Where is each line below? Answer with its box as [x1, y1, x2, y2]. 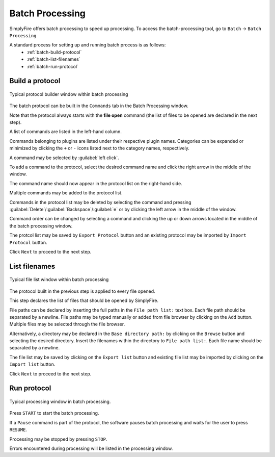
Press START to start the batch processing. [9, 410, 99, 416]
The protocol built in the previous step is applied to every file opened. [9, 288, 155, 294]
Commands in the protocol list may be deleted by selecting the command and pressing [9, 199, 191, 205]
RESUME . [9, 426, 28, 433]
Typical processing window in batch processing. [9, 398, 111, 405]
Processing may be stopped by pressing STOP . [9, 436, 107, 442]
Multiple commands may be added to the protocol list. [9, 190, 123, 196]
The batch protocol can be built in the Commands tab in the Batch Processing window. [9, 103, 188, 109]
